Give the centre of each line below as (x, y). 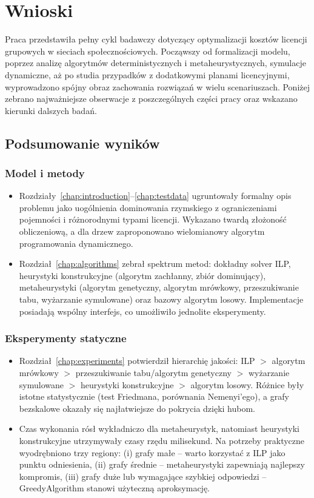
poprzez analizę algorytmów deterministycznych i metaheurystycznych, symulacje (155, 63)
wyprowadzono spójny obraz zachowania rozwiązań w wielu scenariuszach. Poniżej (158, 86)
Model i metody (45, 173)
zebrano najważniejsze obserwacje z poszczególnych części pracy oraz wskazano (151, 99)
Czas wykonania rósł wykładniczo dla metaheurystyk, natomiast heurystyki (159, 429)
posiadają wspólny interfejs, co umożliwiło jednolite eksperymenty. (142, 311)
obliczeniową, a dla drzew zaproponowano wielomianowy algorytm (142, 231)
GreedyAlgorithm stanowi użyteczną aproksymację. (114, 488)
